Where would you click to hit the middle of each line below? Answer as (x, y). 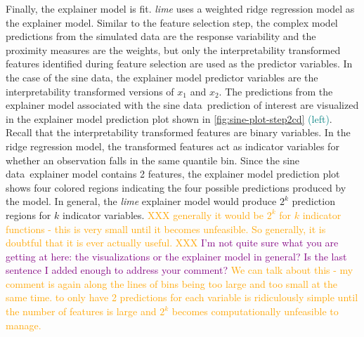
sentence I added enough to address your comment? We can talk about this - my (180, 270)
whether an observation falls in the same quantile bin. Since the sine (153, 160)
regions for (28, 214)
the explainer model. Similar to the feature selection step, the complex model (172, 22)
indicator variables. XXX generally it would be (163, 214)
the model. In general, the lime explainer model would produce (141, 201)
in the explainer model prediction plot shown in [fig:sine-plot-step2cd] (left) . (169, 118)
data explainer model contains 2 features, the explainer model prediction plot (173, 174)
